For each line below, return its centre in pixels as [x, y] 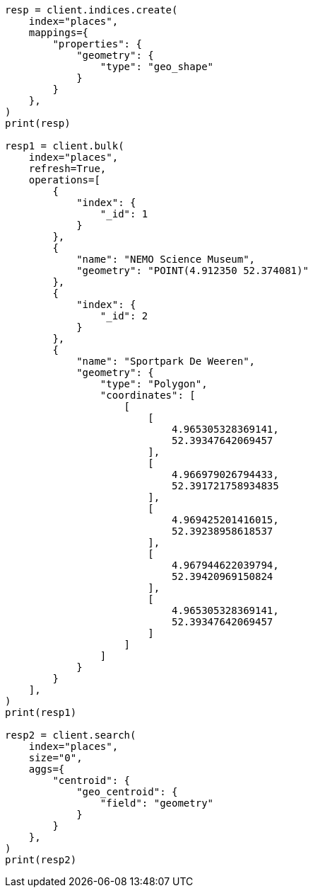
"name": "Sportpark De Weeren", [166, 361]
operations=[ [64, 180]
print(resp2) [41, 860]
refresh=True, [67, 169]
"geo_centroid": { [127, 792]
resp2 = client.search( [71, 735]
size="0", [55, 758]
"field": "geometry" [157, 803]
